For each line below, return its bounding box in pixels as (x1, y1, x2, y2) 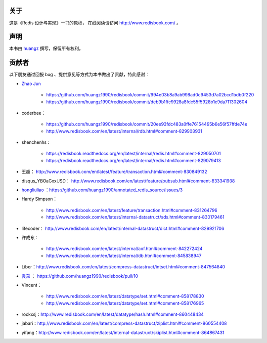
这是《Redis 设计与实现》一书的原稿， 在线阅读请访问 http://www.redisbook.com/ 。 (9, 20, 181, 26)
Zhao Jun (21, 81, 41, 86)
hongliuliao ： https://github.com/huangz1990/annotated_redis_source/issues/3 (21, 187, 183, 193)
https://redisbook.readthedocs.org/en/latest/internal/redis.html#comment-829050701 (46, 151, 221, 157)
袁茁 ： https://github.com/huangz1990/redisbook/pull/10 (21, 273, 138, 279)
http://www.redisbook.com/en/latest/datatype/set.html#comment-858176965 (46, 300, 204, 306)
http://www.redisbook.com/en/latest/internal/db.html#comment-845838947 (46, 253, 202, 258)
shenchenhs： (21, 139, 51, 145)
